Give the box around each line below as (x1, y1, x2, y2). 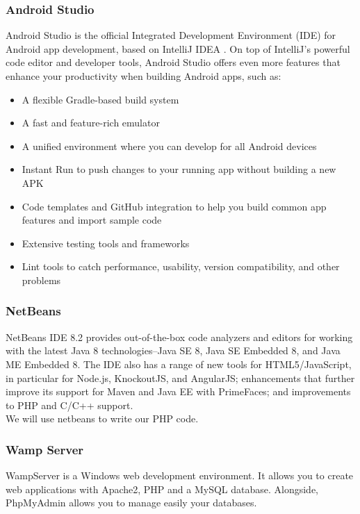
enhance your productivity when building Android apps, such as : (6, 69, 281, 83)
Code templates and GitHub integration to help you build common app (22, 199, 327, 213)
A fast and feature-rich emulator (22, 115, 160, 130)
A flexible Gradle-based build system (22, 92, 179, 106)
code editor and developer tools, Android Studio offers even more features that (6, 55, 341, 69)
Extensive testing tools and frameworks (22, 235, 190, 250)
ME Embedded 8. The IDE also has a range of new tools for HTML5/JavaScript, (6, 356, 352, 371)
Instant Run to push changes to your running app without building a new (22, 162, 336, 176)
